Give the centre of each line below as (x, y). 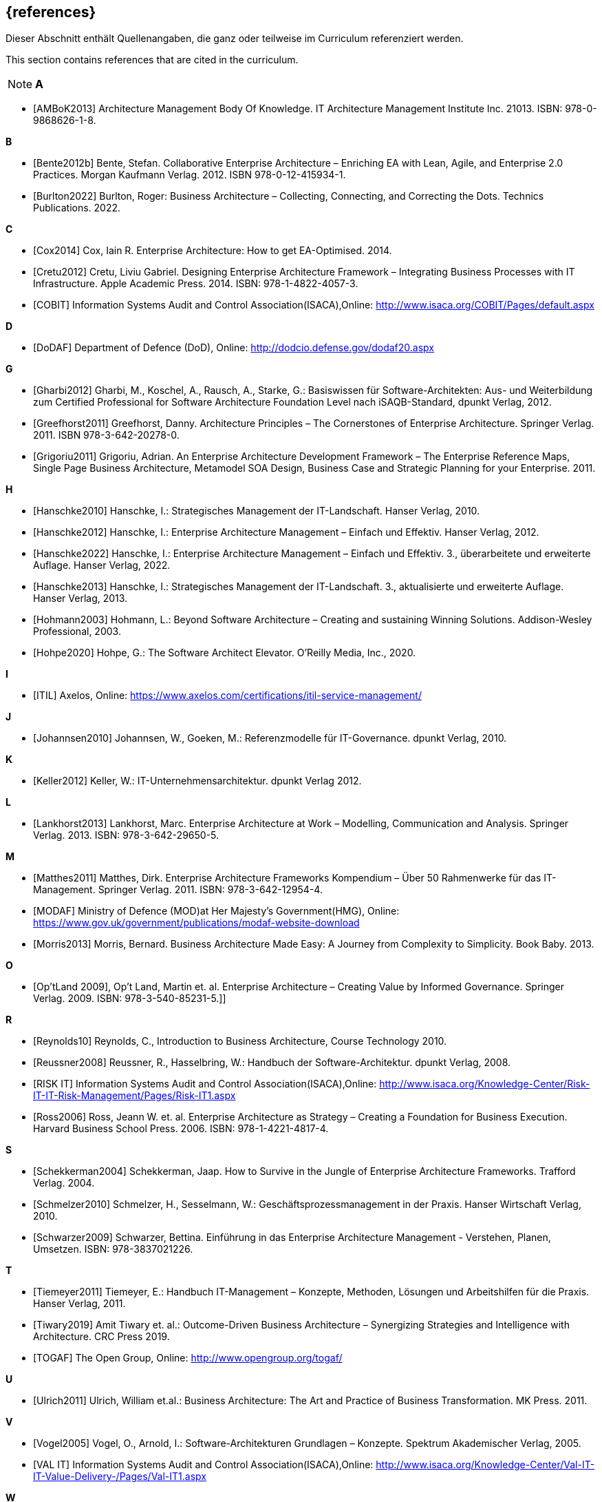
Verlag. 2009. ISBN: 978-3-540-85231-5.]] (130, 999)
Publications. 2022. (77, 208)
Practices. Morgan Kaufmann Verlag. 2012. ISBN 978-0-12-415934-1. (190, 175)
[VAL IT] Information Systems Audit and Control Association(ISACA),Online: (203, 1465)
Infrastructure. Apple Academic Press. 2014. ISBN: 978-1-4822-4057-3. (196, 284)
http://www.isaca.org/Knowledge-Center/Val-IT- (485, 1465)
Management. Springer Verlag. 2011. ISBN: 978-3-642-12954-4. (178, 890)
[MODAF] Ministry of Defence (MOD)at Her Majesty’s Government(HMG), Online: (216, 911)
